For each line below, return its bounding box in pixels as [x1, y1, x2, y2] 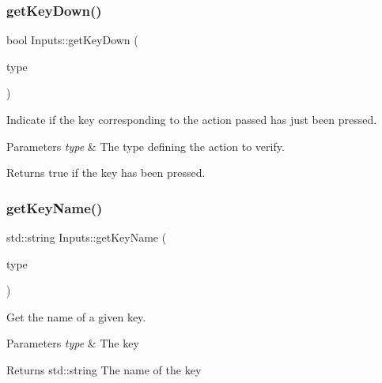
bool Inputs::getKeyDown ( [6, 32, 138, 48]
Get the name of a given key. [6, 308, 146, 325]
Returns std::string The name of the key [6, 361, 202, 377]
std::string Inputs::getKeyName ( [6, 229, 167, 245]
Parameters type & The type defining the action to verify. [6, 137, 285, 154]
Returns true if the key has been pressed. [6, 164, 206, 181]
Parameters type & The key [6, 335, 139, 351]
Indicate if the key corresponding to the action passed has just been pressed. [6, 111, 377, 127]
